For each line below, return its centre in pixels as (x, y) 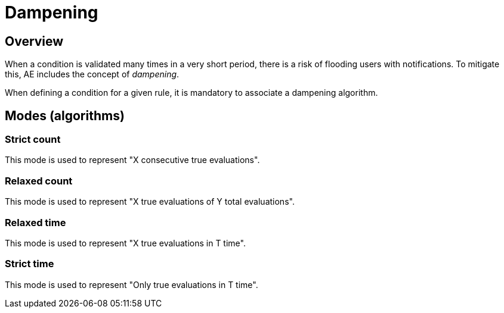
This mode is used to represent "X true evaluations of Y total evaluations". (150, 202)
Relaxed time (35, 222)
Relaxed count (39, 181)
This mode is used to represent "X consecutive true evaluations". (132, 160)
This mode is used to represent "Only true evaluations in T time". (132, 284)
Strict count (33, 140)
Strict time (30, 264)
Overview (34, 41)
